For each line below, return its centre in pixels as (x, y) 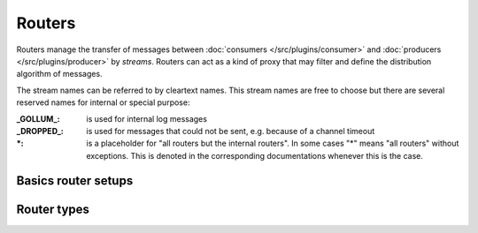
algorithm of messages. (59, 74)
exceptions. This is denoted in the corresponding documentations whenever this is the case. (255, 155)
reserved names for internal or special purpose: (103, 102)
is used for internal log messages (147, 118)
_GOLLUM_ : (39, 118)
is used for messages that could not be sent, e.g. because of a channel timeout (231, 131)
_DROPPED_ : (40, 131)
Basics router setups (75, 181)
